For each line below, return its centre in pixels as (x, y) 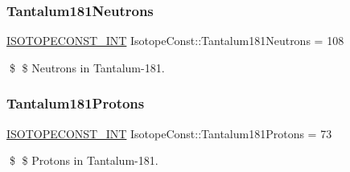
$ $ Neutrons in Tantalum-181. (87, 67)
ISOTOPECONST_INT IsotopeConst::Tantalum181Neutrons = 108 (175, 41)
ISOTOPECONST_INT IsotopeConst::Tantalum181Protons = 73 (169, 133)
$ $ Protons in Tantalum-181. (84, 160)
